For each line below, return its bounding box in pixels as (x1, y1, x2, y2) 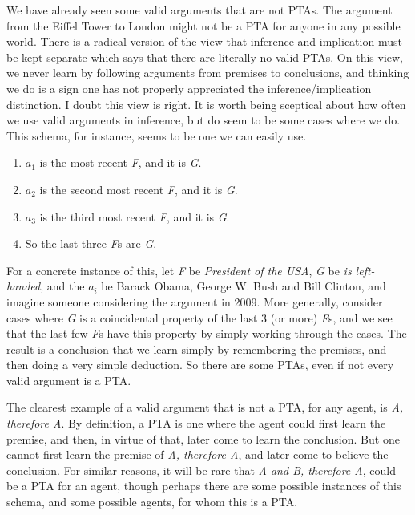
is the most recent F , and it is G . (39, 154, 202, 171)
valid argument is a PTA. (6, 371, 131, 388)
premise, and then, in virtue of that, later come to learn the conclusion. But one (6, 430, 400, 447)
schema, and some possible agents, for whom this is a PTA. (6, 493, 298, 510)
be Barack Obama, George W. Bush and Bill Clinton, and (101, 278, 386, 294)
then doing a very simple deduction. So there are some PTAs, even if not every (6, 356, 394, 373)
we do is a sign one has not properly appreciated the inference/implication (6, 79, 372, 96)
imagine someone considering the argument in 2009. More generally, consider (6, 293, 383, 310)
